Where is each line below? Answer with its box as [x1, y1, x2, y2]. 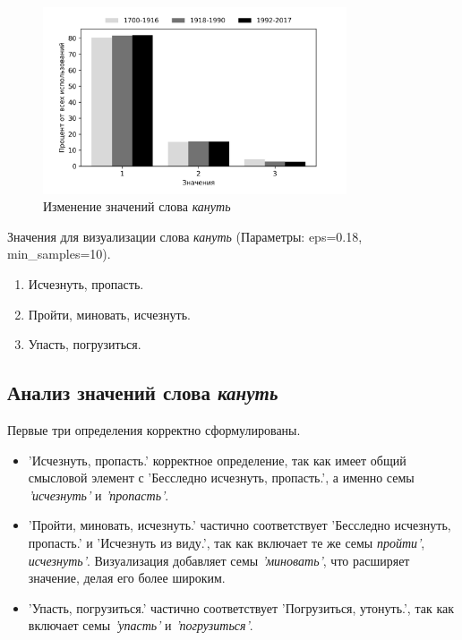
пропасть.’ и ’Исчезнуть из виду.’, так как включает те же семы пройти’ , [28, 533, 425, 551]
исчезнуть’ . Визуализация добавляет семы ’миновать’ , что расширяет [28, 550, 410, 569]
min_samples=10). [7, 244, 111, 263]
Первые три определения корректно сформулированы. [7, 421, 301, 439]
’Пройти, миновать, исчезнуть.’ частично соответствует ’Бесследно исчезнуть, [28, 516, 451, 534]
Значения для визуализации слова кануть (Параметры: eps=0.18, [7, 226, 363, 245]
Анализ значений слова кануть [7, 379, 278, 406]
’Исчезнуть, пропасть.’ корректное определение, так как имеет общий [28, 450, 406, 469]
